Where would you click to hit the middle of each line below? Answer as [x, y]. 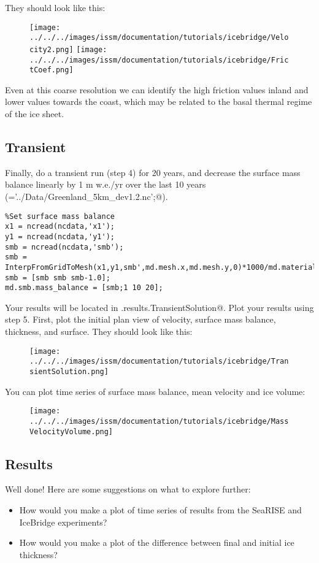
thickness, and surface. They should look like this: [99, 331]
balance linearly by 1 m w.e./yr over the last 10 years [106, 184]
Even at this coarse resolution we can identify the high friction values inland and [157, 89]
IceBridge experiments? [63, 522]
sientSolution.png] [69, 371]
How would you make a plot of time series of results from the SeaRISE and [160, 510]
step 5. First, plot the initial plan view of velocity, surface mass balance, [140, 319]
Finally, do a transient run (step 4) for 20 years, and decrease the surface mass [153, 172]
